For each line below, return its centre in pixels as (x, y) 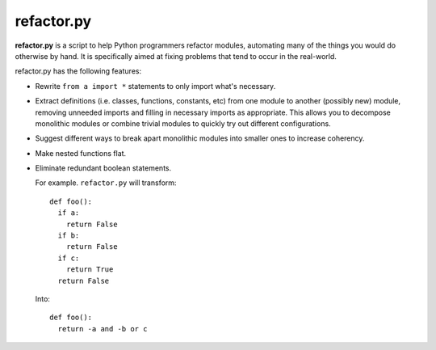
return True (90, 270)
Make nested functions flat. (81, 153)
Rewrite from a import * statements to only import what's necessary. (155, 86)
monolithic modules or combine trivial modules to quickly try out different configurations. (183, 123)
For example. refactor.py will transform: (106, 183)
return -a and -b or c (103, 329)
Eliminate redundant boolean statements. (103, 168)
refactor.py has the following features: (78, 71)
